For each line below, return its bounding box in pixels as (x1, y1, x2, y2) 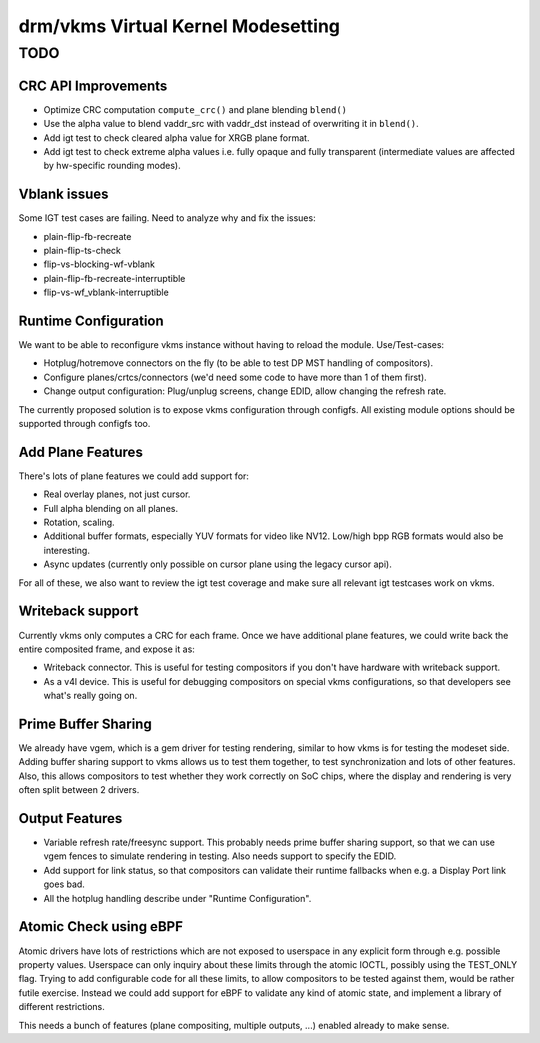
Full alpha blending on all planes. (43, 502, 179, 514)
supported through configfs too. (18, 418, 151, 429)
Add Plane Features (18, 443, 144, 460)
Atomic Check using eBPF (18, 918, 184, 935)
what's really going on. (43, 690, 138, 702)
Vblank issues (18, 186, 109, 203)
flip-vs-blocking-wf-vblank (43, 258, 155, 270)
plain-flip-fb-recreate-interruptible (43, 272, 186, 284)
